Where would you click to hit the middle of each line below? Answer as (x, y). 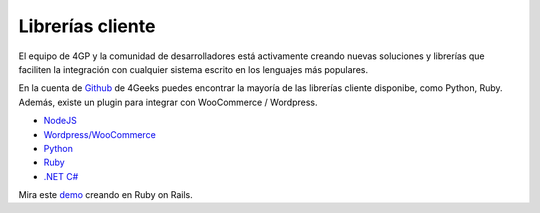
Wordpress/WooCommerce (100, 134)
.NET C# (61, 176)
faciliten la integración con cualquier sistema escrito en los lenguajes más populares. (193, 69)
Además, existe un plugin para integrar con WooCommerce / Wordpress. (168, 102)
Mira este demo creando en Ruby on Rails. (106, 195)
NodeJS (60, 121)
